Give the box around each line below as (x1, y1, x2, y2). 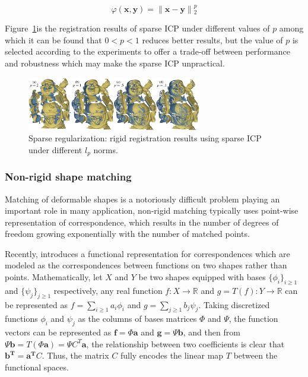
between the (233, 349, 278, 362)
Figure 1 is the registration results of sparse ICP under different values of (5, 22, 270, 34)
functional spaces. (5, 361, 69, 373)
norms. (93, 143, 118, 156)
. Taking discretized (198, 298, 270, 311)
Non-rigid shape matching (5, 169, 132, 184)
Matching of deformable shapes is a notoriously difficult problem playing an (5, 192, 280, 205)
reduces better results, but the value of (142, 33, 283, 46)
